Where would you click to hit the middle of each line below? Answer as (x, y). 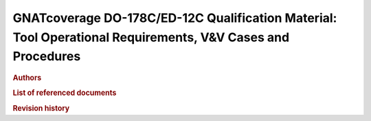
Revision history (41, 108)
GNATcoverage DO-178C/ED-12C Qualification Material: (175, 18)
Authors (27, 78)
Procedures (47, 57)
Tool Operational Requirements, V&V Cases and (151, 37)
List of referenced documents (65, 93)
